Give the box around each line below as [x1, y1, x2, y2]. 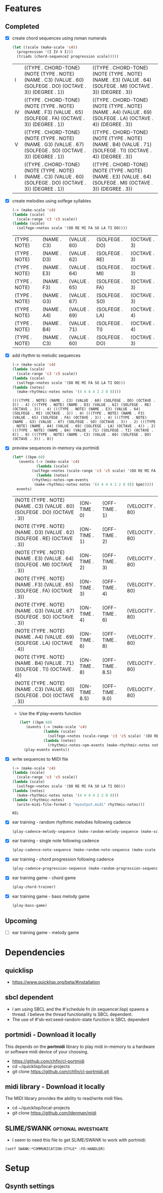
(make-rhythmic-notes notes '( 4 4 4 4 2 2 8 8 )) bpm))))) [33, 482, 154, 487]
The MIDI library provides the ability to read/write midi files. [5, 1096, 124, 1101]
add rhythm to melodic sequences [12, 352, 81, 358]
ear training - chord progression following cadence [12, 856, 114, 862]
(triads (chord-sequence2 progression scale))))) [16, 54, 119, 59]
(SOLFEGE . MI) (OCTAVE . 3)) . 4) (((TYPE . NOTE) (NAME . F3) [12, 411, 145, 416]
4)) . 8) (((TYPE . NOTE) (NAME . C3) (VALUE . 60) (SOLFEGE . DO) [12, 432, 151, 437]
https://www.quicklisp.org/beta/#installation [12, 979, 100, 985]
